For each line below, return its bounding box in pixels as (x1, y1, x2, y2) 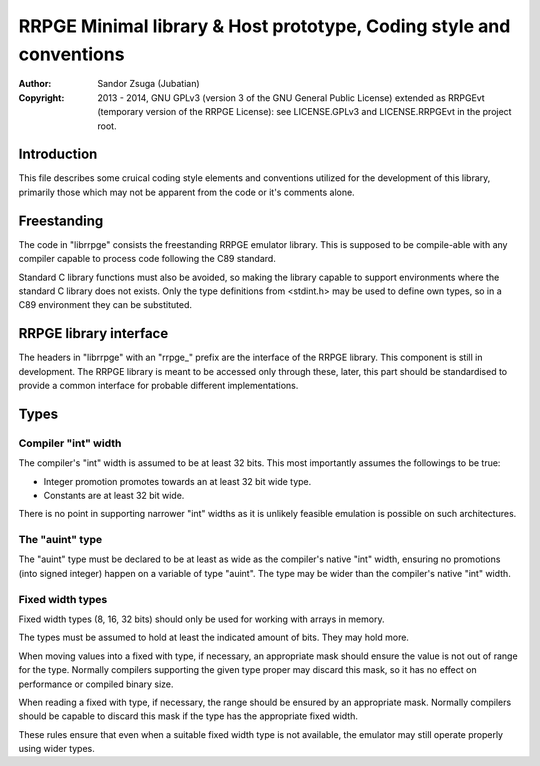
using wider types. (18, 743, 95, 755)
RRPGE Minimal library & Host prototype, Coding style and (18, 15, 511, 37)
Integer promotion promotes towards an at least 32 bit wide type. (43, 475, 312, 487)
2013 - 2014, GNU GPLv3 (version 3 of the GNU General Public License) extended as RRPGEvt (97, 91, 485, 104)
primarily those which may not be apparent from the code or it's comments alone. (18, 186, 355, 198)
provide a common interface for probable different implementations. (18, 379, 299, 391)
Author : (18, 78, 52, 90)
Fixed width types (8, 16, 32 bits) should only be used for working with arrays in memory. (18, 613, 385, 625)
